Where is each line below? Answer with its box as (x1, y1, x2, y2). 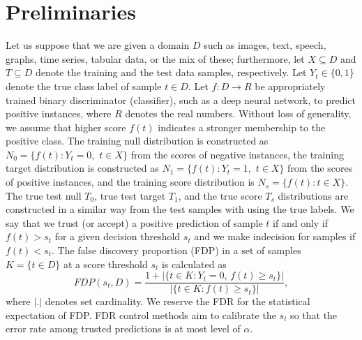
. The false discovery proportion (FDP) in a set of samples (51, 243, 301, 258)
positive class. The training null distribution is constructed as (6, 133, 269, 148)
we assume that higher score (6, 119, 126, 134)
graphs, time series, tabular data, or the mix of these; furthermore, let (6, 51, 305, 66)
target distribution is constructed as (6, 161, 159, 175)
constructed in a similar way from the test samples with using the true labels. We (6, 202, 354, 216)
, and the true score (178, 188, 262, 202)
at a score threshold (63, 256, 148, 271)
